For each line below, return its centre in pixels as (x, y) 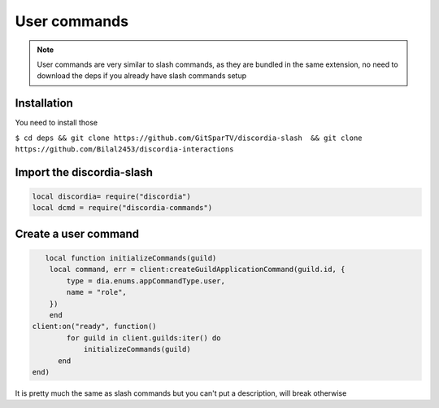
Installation (44, 103)
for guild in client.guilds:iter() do (143, 338)
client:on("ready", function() (95, 327)
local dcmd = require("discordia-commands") (122, 208)
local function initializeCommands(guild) (131, 258)
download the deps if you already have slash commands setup (142, 76)
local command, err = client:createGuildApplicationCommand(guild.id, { (197, 270)
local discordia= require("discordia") (111, 197)
